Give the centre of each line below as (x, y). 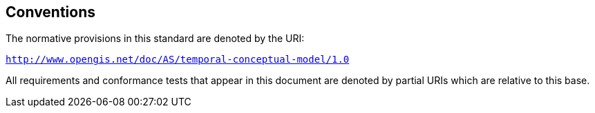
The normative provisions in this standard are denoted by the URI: (155, 39)
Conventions (51, 12)
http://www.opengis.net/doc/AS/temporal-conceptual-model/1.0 (178, 60)
